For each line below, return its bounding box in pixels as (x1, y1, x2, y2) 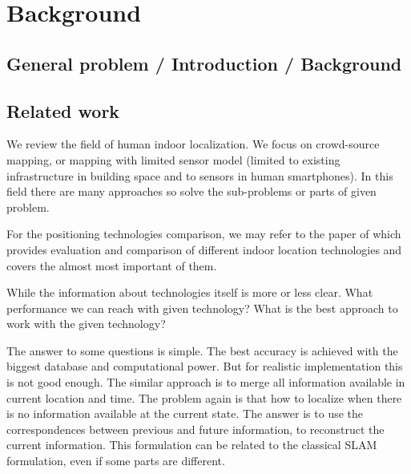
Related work (6, 98, 120, 123)
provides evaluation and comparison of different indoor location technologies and (6, 241, 402, 257)
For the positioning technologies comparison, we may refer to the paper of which (6, 225, 401, 242)
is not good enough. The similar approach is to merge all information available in (6, 374, 405, 391)
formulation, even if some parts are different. (6, 452, 225, 469)
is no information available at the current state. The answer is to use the (6, 405, 364, 422)
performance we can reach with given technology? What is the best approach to (6, 299, 398, 316)
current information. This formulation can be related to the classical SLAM (6, 436, 377, 453)
